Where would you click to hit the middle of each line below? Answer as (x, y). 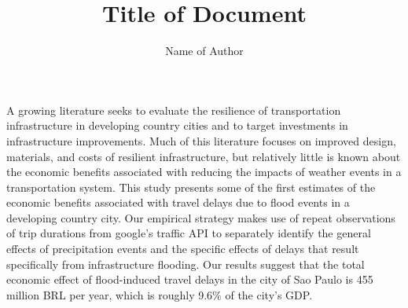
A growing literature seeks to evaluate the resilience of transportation (174, 110)
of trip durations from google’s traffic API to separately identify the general (189, 233)
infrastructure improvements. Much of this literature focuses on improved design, (201, 140)
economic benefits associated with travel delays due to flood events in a (178, 202)
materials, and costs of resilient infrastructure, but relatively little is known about (204, 156)
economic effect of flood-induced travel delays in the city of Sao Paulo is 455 (190, 279)
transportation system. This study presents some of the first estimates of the (191, 187)
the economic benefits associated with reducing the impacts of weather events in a (204, 172)
